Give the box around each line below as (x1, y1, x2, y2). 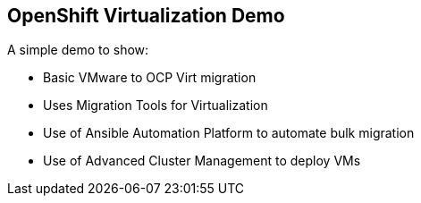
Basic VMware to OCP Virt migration (43, 70, 257, 86)
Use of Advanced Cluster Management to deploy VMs (43, 153, 361, 169)
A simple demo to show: (7, 42, 149, 58)
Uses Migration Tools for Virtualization (43, 97, 268, 114)
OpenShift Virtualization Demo (7, 4, 285, 27)
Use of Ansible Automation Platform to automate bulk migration (43, 125, 415, 141)
